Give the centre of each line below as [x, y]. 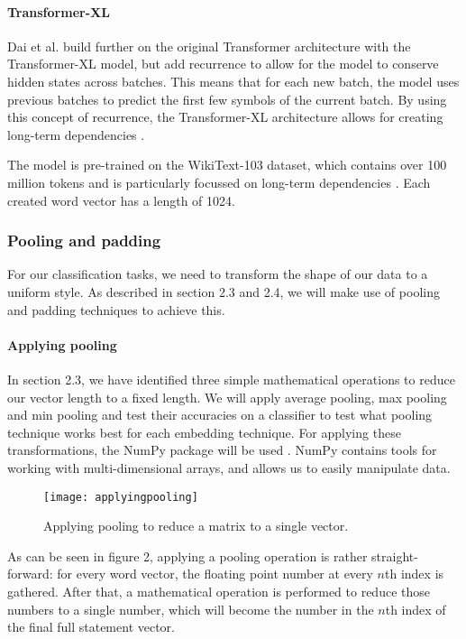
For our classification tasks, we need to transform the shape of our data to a [218, 274]
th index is [415, 574]
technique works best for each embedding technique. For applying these [204, 432]
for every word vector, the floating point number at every [215, 574]
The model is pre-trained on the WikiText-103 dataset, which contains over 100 [227, 165]
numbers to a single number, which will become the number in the [191, 609]
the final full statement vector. [91, 627]
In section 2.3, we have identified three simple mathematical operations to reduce [231, 379]
